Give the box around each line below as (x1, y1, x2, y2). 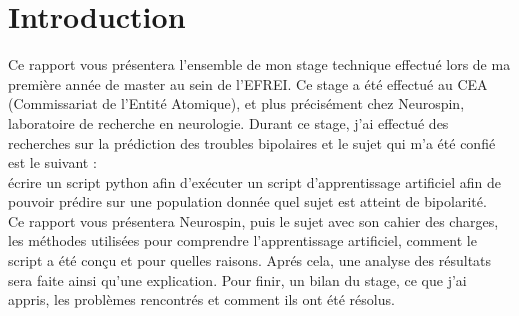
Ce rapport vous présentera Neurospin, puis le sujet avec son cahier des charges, (8, 210, 499, 231)
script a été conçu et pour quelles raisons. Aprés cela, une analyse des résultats (8, 250, 492, 271)
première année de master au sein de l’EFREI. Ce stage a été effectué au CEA (8, 73, 488, 94)
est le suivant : (8, 152, 97, 173)
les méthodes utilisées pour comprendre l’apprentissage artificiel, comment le (8, 230, 477, 251)
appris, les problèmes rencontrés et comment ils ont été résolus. (8, 289, 395, 310)
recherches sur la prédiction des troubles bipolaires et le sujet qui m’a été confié (8, 132, 496, 153)
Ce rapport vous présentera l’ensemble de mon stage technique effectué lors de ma (8, 54, 511, 75)
